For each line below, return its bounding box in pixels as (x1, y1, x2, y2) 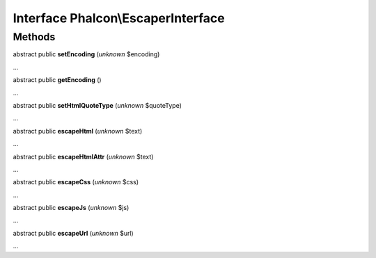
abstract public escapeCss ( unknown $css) (13, 178, 139, 186)
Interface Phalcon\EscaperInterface (13, 10, 226, 26)
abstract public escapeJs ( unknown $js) (13, 204, 130, 212)
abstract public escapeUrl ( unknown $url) (13, 229, 134, 237)
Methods (13, 31, 56, 43)
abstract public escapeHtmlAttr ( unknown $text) (13, 152, 154, 161)
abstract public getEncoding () (13, 76, 102, 84)
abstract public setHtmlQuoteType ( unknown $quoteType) (13, 101, 182, 109)
